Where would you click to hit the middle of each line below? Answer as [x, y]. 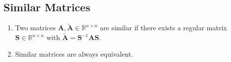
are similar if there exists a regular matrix [163, 28]
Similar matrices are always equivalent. [74, 53]
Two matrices [35, 28]
